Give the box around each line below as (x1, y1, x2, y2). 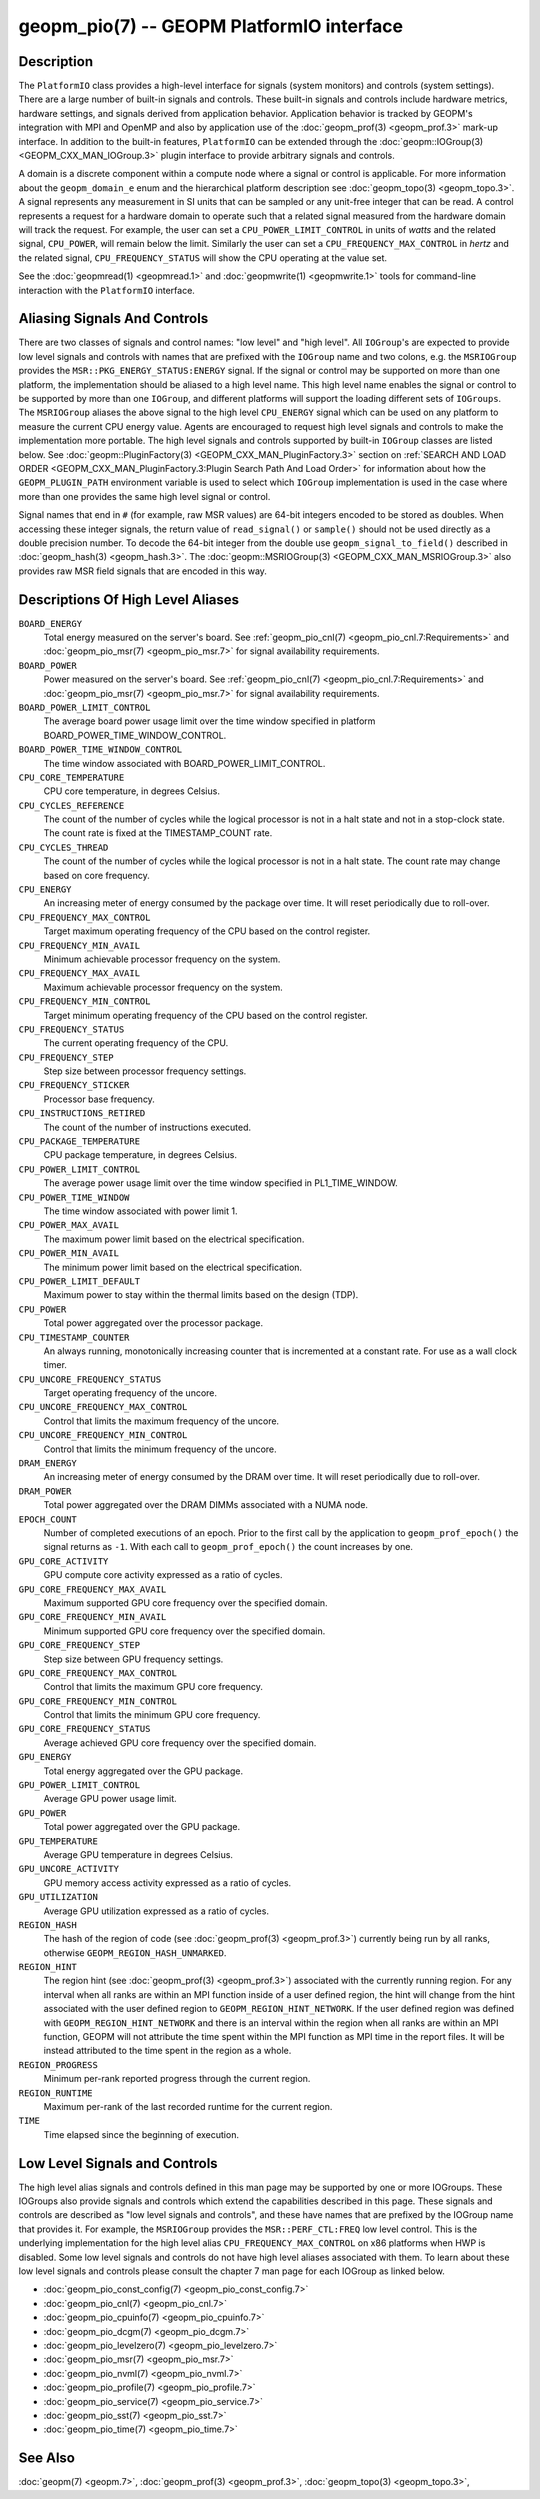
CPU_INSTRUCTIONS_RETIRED (18, 1108, 146, 1119)
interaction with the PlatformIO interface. (18, 284, 195, 296)
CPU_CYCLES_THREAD (18, 841, 109, 853)
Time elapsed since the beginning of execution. (43, 2128, 240, 2140)
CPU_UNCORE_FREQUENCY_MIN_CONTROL (18, 1430, 188, 1441)
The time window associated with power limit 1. (43, 1205, 238, 1217)
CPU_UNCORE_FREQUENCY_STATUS (18, 1373, 162, 1385)
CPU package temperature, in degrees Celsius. (43, 1149, 237, 1161)
